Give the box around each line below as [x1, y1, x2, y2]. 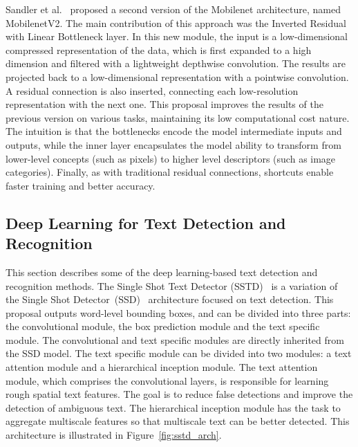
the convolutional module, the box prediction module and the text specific [6, 319, 320, 334]
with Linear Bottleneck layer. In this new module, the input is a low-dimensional [6, 29, 348, 44]
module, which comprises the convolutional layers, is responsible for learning [6, 373, 329, 387]
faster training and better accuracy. [6, 178, 156, 192]
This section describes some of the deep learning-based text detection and [6, 264, 318, 279]
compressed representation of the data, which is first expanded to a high [6, 42, 312, 57]
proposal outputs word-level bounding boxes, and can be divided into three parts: [6, 305, 351, 320]
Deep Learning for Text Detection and [6, 212, 286, 233]
